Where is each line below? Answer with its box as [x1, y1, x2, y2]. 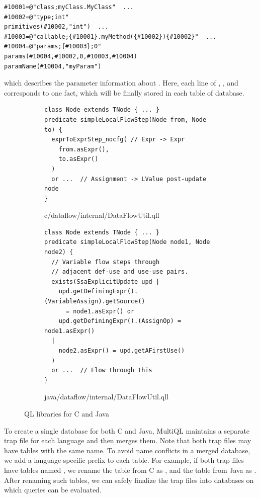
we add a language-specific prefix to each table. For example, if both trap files [4, 455, 244, 465]
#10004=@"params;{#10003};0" [4, 43, 102, 50]
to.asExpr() [58, 155, 99, 163]
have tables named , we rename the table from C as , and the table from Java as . [4, 464, 256, 475]
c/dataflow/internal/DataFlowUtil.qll [44, 210, 159, 220]
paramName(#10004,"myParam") [4, 62, 102, 70]
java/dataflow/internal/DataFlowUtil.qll [44, 391, 169, 402]
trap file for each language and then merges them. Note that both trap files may [4, 435, 251, 446]
